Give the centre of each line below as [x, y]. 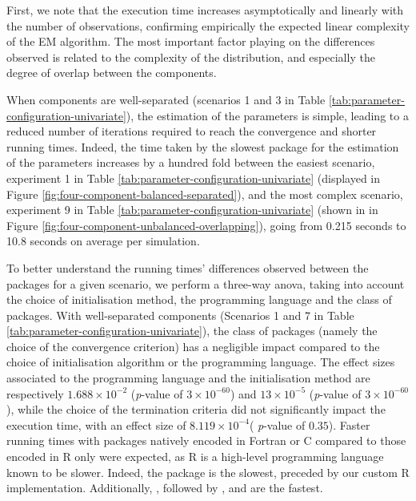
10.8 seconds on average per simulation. [103, 241]
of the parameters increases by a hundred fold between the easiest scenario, [191, 162]
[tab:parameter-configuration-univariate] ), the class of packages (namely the [192, 331]
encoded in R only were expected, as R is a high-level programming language [195, 457]
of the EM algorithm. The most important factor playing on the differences [191, 41]
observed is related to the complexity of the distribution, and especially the [191, 57]
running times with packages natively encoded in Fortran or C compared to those [206, 440]
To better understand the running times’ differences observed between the [188, 267]
